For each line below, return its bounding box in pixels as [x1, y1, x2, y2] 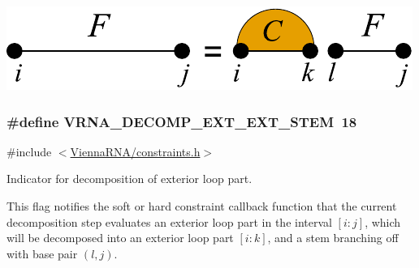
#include [6, 143, 52, 160]
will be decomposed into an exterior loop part [6, 229, 234, 246]
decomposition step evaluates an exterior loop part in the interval [6, 213, 332, 230]
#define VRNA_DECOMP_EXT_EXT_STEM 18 [6, 111, 357, 131]
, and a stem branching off [267, 229, 399, 246]
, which [365, 213, 401, 230]
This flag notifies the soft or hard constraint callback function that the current [6, 198, 397, 214]
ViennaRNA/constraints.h [70, 143, 201, 160]
